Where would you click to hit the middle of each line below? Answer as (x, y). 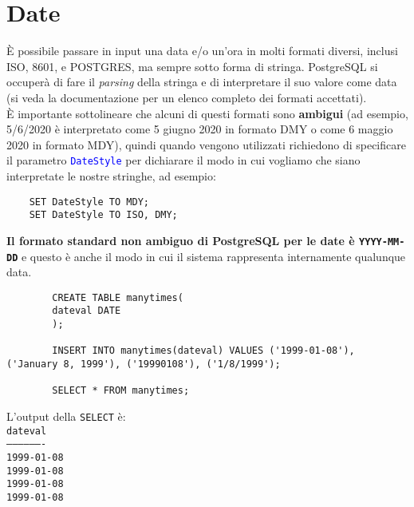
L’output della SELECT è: (66, 416)
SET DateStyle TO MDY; (89, 202)
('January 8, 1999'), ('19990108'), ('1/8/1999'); (144, 364)
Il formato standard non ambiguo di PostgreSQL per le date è (181, 240)
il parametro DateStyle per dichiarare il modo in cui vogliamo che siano (183, 160)
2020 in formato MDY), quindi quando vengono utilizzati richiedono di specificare (206, 144)
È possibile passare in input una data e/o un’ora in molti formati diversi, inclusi (202, 51)
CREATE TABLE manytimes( (118, 297)
